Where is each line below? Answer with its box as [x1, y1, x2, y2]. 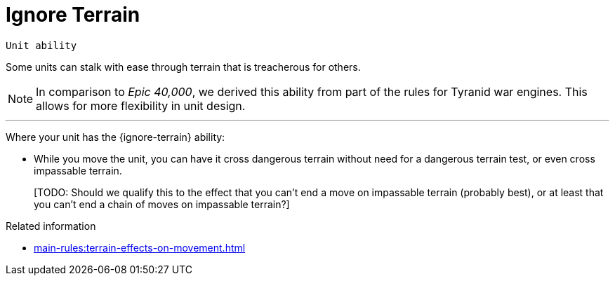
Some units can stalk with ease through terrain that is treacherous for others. [6, 60, 361, 73]
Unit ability [6, 39, 77, 51]
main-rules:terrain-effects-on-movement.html [34, 241, 246, 254]
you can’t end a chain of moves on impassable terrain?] [34, 198, 290, 210]
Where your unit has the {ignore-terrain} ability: [6, 130, 225, 143]
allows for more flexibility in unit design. [36, 98, 246, 113]
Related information [6, 219, 96, 232]
